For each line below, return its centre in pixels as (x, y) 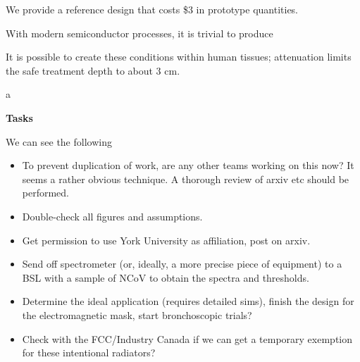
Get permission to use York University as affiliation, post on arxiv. (166, 240)
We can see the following (59, 141)
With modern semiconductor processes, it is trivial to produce (139, 33)
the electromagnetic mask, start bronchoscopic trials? (137, 314)
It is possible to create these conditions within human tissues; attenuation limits (179, 57)
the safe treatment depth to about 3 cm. (93, 70)
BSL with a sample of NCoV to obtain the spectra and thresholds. (166, 277)
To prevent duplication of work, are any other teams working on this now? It (188, 165)
